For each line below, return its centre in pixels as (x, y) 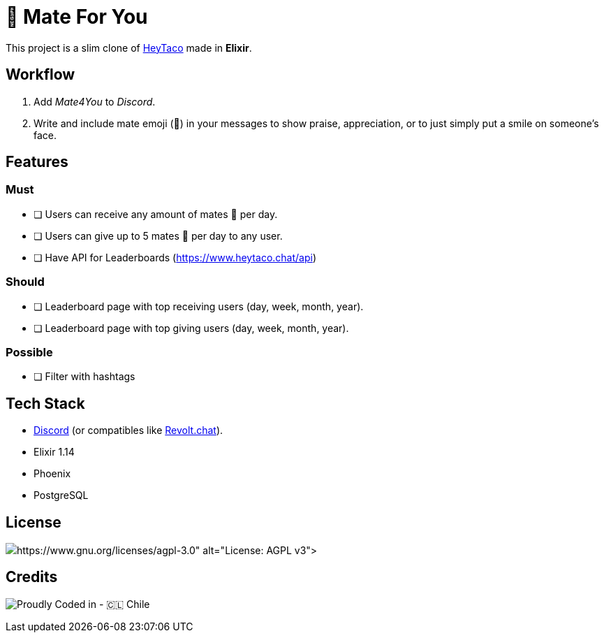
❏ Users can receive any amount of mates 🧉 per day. (156, 214)
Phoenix (52, 474)
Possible (29, 352)
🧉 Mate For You (77, 17)
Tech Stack (45, 403)
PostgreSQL (61, 495)
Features (37, 162)
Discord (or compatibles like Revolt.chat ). (128, 430)
